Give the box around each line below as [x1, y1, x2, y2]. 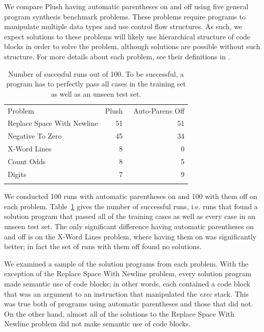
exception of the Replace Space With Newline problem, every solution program [4, 268, 251, 279]
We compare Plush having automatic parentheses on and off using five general [4, 1, 249, 11]
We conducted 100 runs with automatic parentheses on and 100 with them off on [4, 191, 257, 202]
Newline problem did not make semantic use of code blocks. [4, 318, 191, 329]
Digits [8, 168, 27, 179]
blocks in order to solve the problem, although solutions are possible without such [4, 41, 260, 52]
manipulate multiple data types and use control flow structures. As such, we [4, 21, 243, 32]
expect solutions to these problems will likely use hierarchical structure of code [4, 31, 251, 41]
